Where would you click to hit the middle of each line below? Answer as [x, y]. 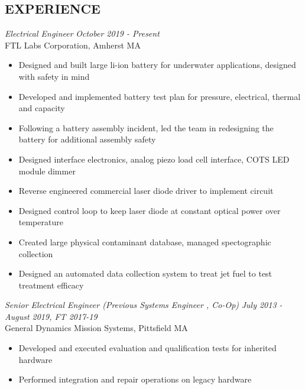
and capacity [42, 108]
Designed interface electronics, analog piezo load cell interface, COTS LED [154, 159]
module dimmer [47, 171]
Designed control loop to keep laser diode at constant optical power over [150, 210]
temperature [41, 222]
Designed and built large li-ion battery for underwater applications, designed [157, 65]
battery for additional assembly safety [87, 139]
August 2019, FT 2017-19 [51, 316]
